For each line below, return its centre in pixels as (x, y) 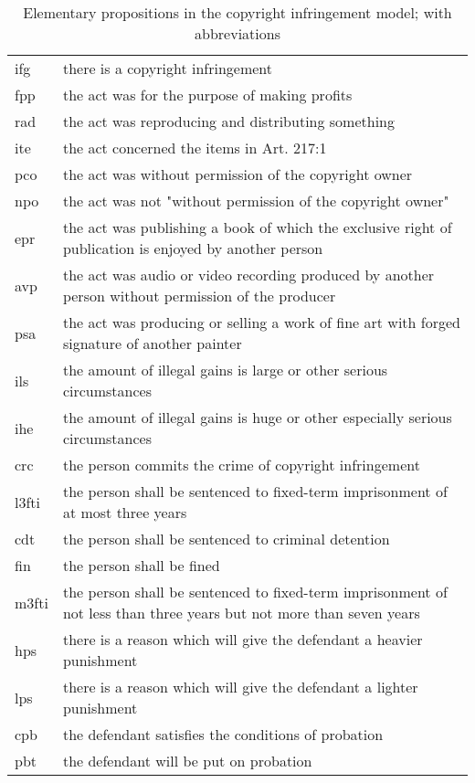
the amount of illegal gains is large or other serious (225, 370)
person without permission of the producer (199, 296)
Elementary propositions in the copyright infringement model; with (237, 12)
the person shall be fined (141, 565)
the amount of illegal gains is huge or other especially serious (257, 417)
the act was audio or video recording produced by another (248, 275)
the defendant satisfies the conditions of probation (223, 734)
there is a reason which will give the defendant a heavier (243, 639)
